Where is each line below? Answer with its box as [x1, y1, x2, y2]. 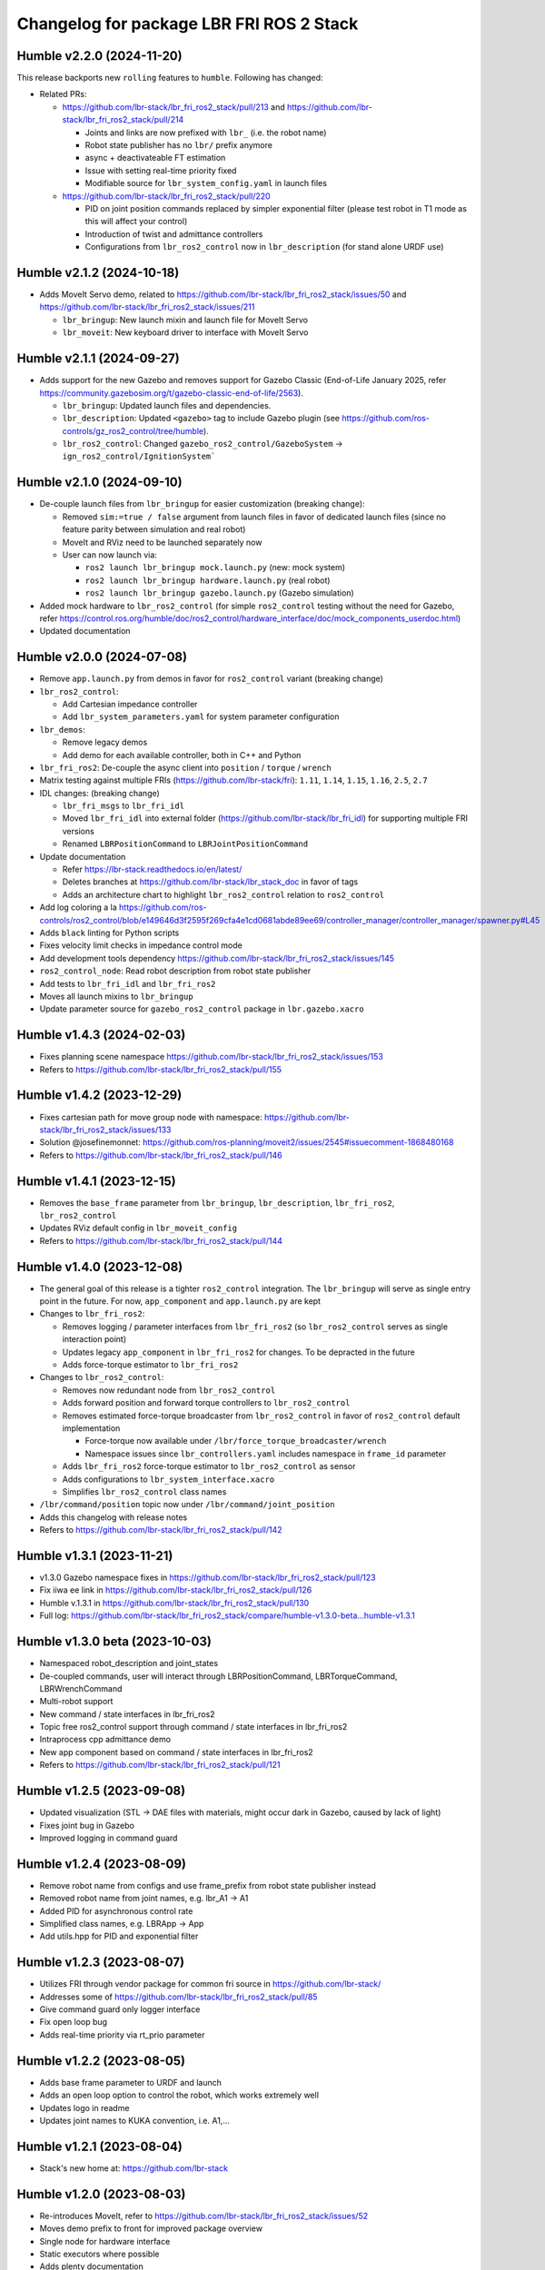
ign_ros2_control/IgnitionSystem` [62, 451, 216, 462]
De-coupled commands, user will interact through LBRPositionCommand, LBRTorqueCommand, [39, 1671, 398, 1682]
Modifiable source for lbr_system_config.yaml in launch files [84, 178, 327, 189]
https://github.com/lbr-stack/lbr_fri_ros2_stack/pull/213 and [62, 101, 285, 113]
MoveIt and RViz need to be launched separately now [62, 537, 263, 548]
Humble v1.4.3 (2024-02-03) [16, 1027, 186, 1043]
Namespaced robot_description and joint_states [39, 1658, 218, 1669]
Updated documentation [39, 626, 131, 637]
